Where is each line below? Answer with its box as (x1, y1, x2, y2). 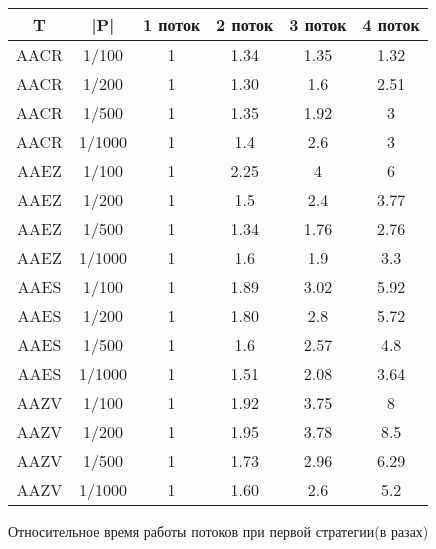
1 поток (142, 13, 201, 36)
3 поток (289, 13, 347, 36)
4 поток (362, 13, 420, 36)
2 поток (216, 13, 274, 36)
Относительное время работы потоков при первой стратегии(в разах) (8, 521, 429, 541)
